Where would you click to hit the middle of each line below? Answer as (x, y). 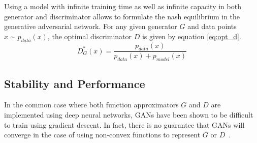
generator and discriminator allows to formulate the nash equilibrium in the (122, 16)
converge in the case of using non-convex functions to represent (102, 135)
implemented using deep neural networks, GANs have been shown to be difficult (129, 115)
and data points (212, 26)
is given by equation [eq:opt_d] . (191, 36)
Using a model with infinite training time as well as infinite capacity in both (123, 6)
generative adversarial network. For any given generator (91, 26)
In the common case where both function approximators (91, 105)
